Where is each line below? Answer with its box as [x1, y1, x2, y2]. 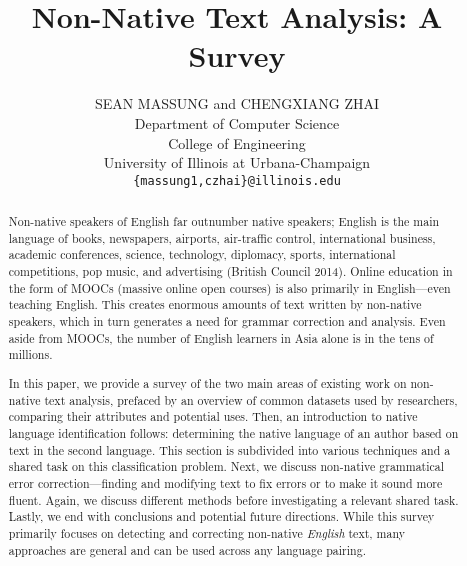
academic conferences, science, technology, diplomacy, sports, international [8, 246, 396, 263]
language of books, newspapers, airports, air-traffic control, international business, [8, 229, 436, 246]
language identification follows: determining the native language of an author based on [8, 424, 459, 441]
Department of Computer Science [134, 112, 340, 133]
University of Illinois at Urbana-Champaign [103, 152, 371, 173]
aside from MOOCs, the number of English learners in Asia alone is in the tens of [8, 329, 434, 346]
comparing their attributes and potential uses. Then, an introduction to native [8, 408, 418, 425]
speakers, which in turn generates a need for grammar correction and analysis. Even [8, 313, 446, 330]
